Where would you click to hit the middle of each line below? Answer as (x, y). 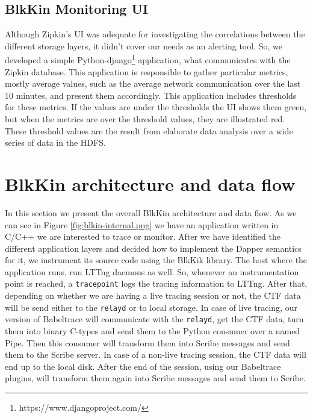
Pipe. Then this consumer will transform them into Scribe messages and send (147, 342)
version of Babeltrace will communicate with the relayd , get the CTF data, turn (154, 319)
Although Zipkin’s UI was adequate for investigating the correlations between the (155, 34)
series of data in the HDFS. (55, 142)
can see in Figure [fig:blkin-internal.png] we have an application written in (142, 224)
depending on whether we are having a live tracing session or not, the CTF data (153, 295)
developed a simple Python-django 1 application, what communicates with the (148, 59)
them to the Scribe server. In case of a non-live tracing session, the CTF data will (156, 354)
